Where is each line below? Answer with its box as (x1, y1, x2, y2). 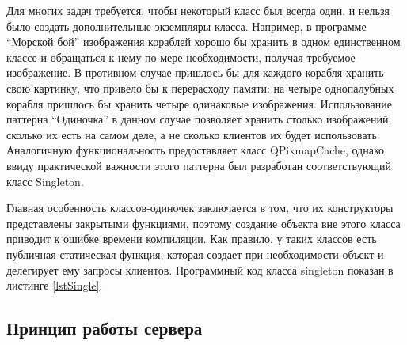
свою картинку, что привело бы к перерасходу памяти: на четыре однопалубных (6, 79, 394, 96)
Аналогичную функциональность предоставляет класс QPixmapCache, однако (6, 142, 385, 158)
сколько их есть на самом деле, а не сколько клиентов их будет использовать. (6, 126, 380, 142)
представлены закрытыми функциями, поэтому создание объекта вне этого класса (6, 214, 401, 231)
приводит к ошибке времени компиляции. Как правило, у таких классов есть (6, 230, 377, 247)
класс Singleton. (6, 172, 84, 189)
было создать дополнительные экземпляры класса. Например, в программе (6, 17, 367, 34)
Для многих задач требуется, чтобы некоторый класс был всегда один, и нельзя (6, 2, 390, 18)
